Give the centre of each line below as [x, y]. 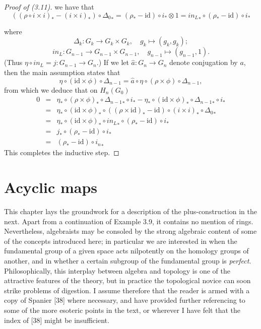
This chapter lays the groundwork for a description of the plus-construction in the [130, 211]
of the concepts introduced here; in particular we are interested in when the [121, 241]
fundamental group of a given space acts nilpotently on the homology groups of [126, 251]
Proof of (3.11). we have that [49, 7]
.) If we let [113, 62]
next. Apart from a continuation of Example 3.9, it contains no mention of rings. [129, 221]
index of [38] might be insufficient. [57, 320]
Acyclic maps [51, 187]
